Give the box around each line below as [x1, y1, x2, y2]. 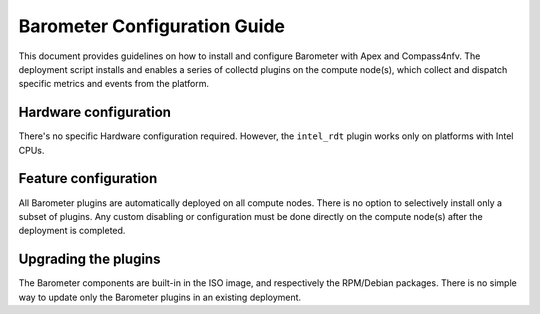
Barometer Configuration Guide [18, 15, 285, 37]
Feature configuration [18, 170, 158, 187]
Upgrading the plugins [18, 251, 161, 268]
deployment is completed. [18, 225, 126, 237]
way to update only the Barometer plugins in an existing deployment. [18, 291, 302, 303]
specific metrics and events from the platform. [18, 78, 210, 90]
